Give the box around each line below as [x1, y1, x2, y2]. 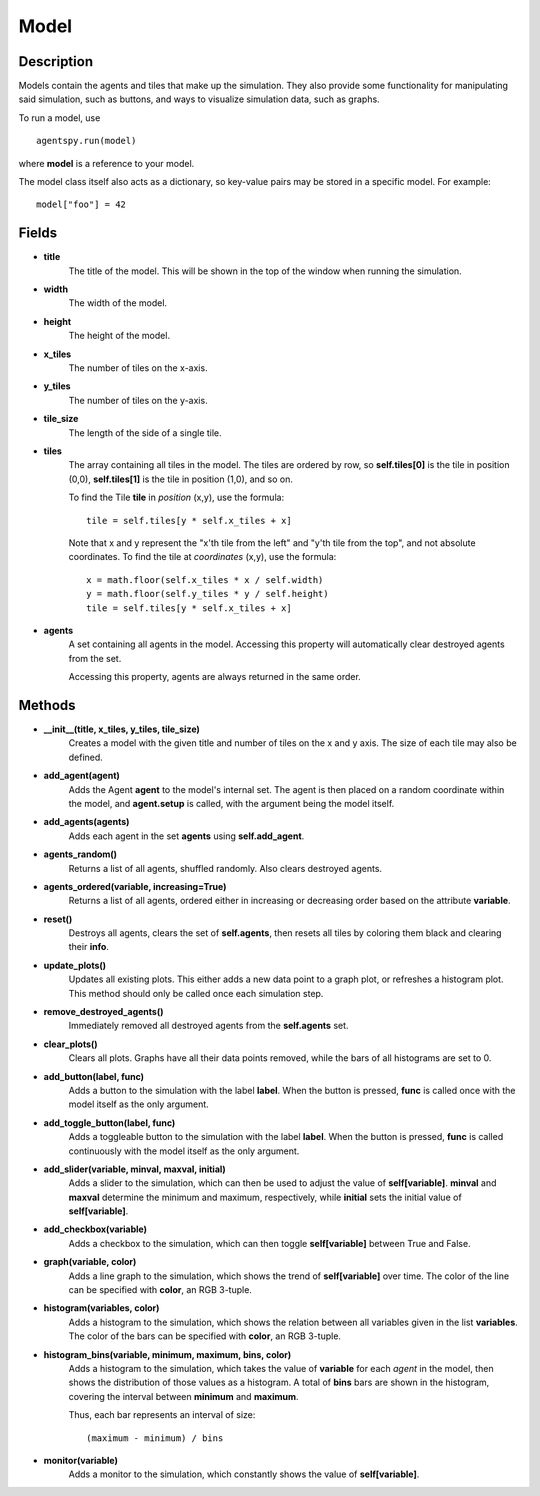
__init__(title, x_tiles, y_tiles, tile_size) [43, 723, 200, 735]
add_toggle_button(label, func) [43, 1116, 176, 1129]
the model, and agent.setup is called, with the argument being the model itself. [68, 797, 395, 809]
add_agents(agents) [43, 816, 130, 828]
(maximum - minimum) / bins [86, 1432, 224, 1444]
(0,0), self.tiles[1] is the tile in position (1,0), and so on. [68, 473, 294, 485]
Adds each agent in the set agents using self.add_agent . [68, 830, 305, 842]
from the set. [68, 652, 122, 664]
